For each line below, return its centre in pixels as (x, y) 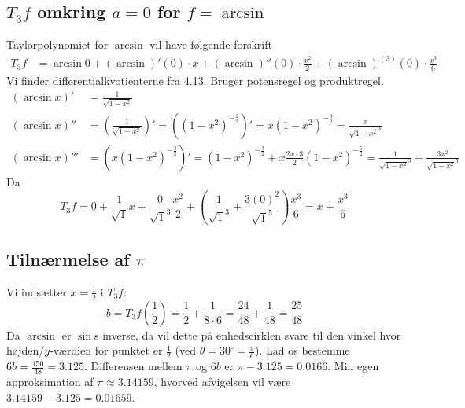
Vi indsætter (37, 291)
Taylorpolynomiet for (57, 44)
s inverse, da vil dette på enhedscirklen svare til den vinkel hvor (248, 334)
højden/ (26, 350)
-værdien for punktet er (106, 350)
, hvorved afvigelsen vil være (222, 381)
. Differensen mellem (133, 366)
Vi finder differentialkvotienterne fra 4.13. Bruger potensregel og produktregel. (195, 81)
